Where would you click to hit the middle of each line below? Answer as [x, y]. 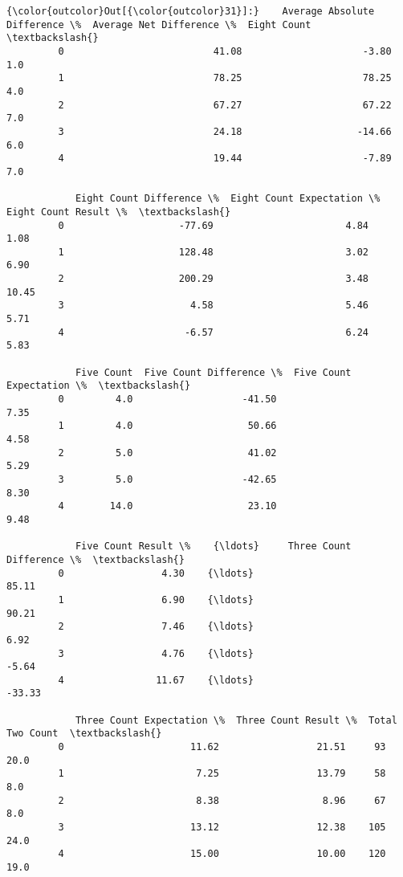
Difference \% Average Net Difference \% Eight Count [159, 24]
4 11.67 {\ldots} [156, 680]
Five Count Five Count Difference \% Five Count [213, 372]
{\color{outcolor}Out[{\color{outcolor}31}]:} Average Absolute [191, 11]
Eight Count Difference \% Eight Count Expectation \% [228, 199]
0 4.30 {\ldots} [156, 573]
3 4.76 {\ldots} [156, 653]
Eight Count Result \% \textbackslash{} [119, 212]
